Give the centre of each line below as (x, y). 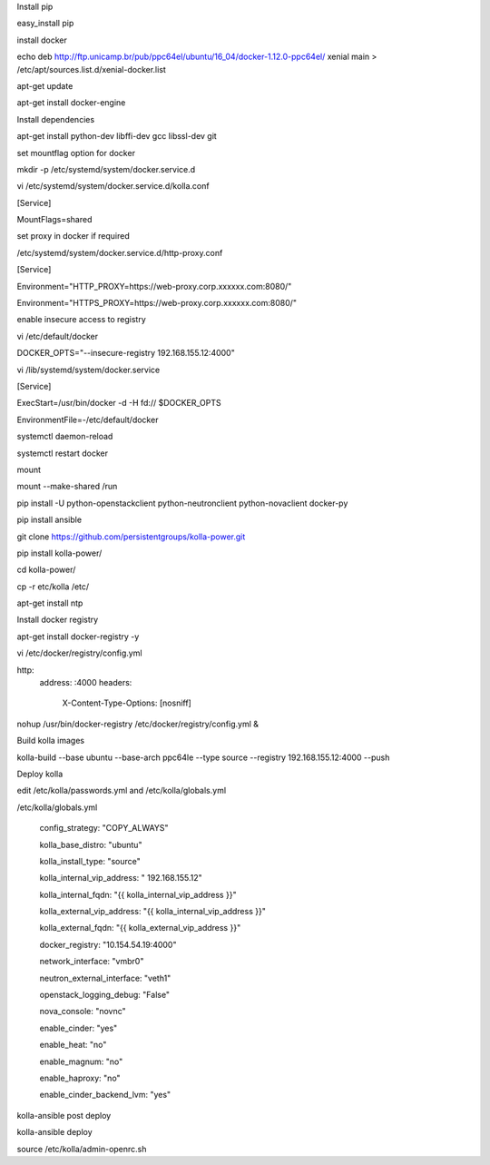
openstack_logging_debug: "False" (105, 995)
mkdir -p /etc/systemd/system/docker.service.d (106, 169)
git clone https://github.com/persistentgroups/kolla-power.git (131, 537)
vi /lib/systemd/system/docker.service (88, 370)
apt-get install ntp (50, 603)
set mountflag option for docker (76, 153)
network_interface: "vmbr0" (92, 962)
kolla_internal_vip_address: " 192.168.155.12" (121, 878)
